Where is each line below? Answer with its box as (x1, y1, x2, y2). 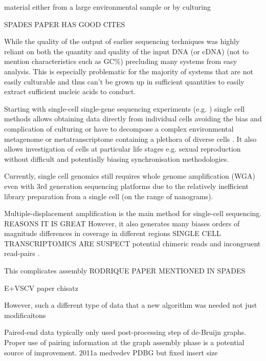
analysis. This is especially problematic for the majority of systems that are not (4, 66, 253, 76)
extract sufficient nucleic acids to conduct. (4, 86, 136, 97)
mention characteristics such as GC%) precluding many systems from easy (4, 56, 237, 67)
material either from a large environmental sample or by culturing (4, 2, 211, 12)
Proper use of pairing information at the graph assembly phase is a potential (4, 337, 245, 348)
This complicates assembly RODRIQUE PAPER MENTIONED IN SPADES (4, 265, 246, 276)
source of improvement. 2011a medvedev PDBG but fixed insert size (4, 347, 218, 357)
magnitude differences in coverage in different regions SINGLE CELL (4, 228, 221, 239)
